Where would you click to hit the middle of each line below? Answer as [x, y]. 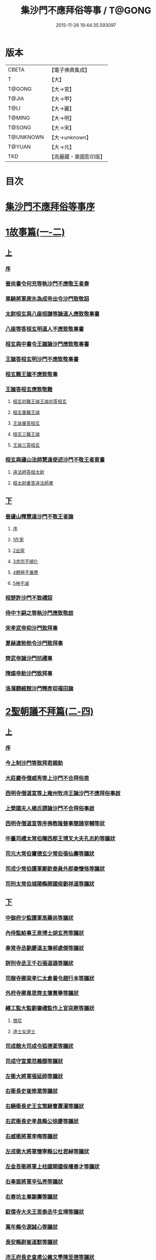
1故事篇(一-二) [35, 232]
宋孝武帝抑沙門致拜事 [31, 628]
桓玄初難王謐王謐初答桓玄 [40, 401]
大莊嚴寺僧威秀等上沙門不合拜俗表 [47, 778]
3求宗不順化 [25, 561]
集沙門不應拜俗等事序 [50, 207]
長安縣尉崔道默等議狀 [31, 1242]
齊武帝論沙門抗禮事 [29, 658]
